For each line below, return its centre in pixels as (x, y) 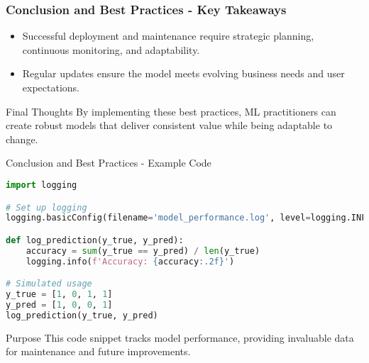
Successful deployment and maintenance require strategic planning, (168, 36)
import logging (42, 185)
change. (22, 139)
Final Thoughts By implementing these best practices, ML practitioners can (171, 111)
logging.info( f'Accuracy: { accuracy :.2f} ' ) (130, 261)
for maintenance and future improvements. (98, 351)
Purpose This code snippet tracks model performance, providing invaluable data (180, 337)
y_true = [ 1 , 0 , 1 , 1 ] (59, 295)
